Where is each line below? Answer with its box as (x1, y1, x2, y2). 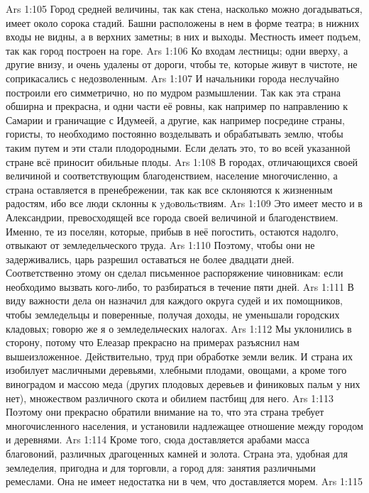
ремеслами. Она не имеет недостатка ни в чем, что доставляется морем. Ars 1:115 (6, 474, 363, 489)
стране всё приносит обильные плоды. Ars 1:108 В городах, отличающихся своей (6, 154, 358, 169)
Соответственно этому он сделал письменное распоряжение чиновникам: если (6, 265, 343, 280)
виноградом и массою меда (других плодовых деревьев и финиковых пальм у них (6, 377, 360, 392)
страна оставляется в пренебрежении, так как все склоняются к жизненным (6, 182, 333, 196)
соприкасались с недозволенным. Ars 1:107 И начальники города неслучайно (6, 70, 339, 85)
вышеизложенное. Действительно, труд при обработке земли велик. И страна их (6, 348, 353, 363)
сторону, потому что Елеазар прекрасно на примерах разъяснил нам (6, 335, 299, 350)
